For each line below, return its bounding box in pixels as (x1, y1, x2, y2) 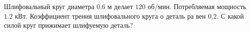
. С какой (217, 11, 244, 21)
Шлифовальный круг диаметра (4, 1, 95, 11)
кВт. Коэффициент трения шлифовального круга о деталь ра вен (15, 11, 206, 21)
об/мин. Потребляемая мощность (148, 1, 246, 11)
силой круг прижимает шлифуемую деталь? (4, 20, 133, 30)
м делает (107, 1, 133, 11)
